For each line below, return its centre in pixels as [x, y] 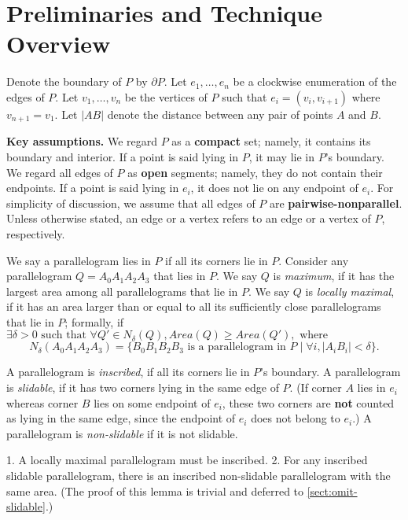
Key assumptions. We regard [82, 141]
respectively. [36, 233]
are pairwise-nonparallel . [336, 203]
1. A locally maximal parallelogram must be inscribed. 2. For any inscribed [187, 460]
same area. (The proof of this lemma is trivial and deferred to [155, 490]
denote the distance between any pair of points [220, 114]
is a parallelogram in [237, 347]
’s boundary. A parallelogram [331, 372]
